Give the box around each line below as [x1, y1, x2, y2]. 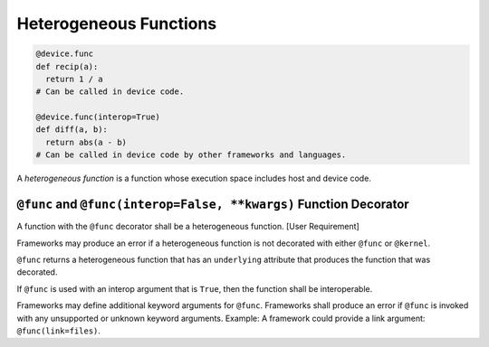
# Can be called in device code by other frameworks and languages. [35, 150, 347, 160]
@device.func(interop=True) [35, 112, 160, 122]
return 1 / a [45, 73, 103, 84]
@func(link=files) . [16, 325, 101, 336]
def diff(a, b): [35, 125, 109, 135]
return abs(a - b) [45, 136, 127, 147]
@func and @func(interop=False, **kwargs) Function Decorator [16, 197, 409, 212]
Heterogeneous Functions [16, 14, 217, 33]
